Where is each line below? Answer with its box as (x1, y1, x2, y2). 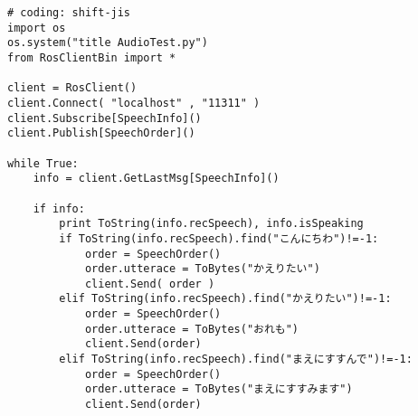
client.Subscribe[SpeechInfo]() (7, 111, 202, 125)
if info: (33, 202, 85, 215)
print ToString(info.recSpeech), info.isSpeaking (59, 217, 364, 231)
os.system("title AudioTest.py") (7, 36, 208, 50)
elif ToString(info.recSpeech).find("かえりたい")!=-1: (59, 292, 392, 306)
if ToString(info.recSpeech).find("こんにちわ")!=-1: (59, 232, 379, 245)
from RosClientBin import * (7, 51, 176, 64)
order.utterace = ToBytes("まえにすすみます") (84, 383, 353, 396)
